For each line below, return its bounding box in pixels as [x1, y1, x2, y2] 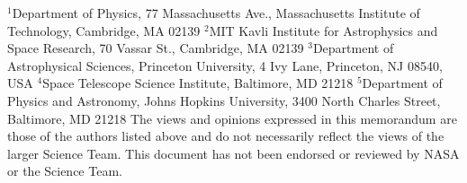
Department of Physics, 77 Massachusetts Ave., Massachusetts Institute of [12, 4, 420, 22]
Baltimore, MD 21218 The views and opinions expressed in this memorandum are [7, 109, 457, 127]
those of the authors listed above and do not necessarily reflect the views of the [7, 126, 445, 145]
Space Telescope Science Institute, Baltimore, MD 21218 [42, 74, 354, 92]
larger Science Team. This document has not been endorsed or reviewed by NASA [7, 144, 460, 162]
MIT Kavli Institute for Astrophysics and [209, 21, 438, 39]
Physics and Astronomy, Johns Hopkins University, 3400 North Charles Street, [7, 91, 441, 109]
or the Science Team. [7, 161, 122, 180]
